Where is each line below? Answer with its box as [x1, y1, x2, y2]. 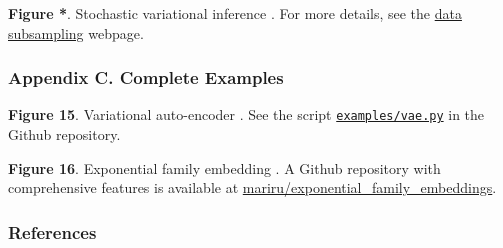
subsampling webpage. [8, 22, 144, 43]
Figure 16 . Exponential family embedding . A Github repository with [8, 157, 441, 178]
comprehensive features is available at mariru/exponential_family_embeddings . [8, 177, 497, 198]
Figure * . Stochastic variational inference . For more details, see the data [8, 3, 462, 23]
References [8, 219, 97, 244]
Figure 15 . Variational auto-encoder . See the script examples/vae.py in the [8, 104, 485, 125]
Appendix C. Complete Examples [8, 65, 284, 90]
